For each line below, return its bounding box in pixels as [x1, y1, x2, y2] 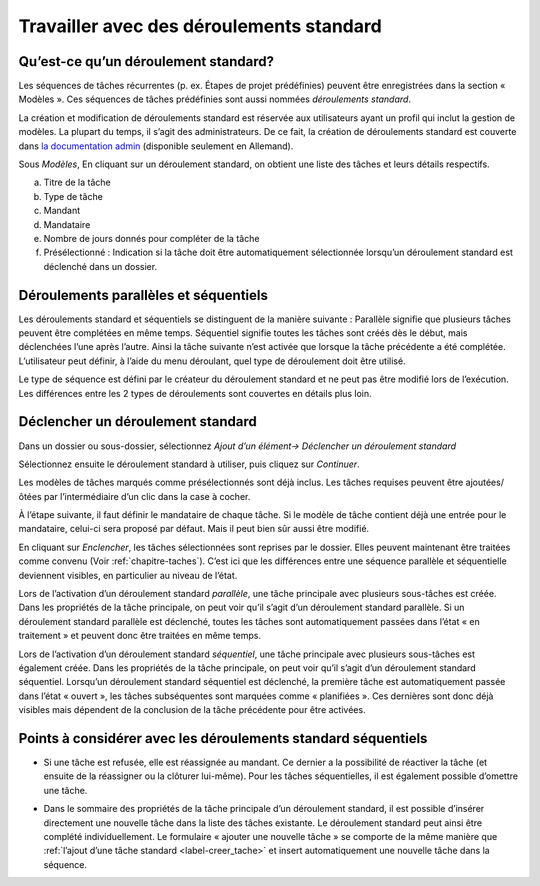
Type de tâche [43, 190, 104, 202]
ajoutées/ [465, 476, 505, 489]
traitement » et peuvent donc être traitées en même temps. [18, 630, 262, 642]
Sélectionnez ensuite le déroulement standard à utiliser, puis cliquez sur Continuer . [18, 458, 360, 470]
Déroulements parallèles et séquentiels [18, 286, 269, 304]
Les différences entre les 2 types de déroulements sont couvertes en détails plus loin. [18, 387, 372, 399]
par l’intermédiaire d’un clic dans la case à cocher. [43, 490, 251, 502]
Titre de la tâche [43, 176, 111, 189]
